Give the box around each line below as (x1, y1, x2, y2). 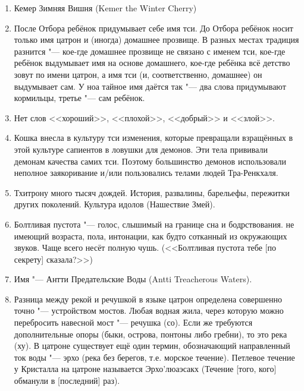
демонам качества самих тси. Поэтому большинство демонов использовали (14, 154, 286, 167)
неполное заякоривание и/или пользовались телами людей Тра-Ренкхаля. (14, 166, 278, 179)
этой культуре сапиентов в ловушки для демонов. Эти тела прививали (14, 143, 268, 155)
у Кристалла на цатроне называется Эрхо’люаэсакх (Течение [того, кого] (14, 362, 277, 375)
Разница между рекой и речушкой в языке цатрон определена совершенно (14, 292, 282, 305)
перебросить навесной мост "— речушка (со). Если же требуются (14, 316, 253, 329)
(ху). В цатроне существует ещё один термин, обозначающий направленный (14, 339, 290, 352)
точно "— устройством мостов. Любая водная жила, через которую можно (14, 304, 284, 317)
